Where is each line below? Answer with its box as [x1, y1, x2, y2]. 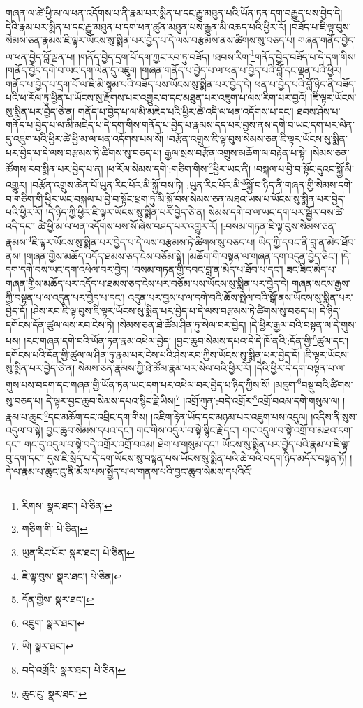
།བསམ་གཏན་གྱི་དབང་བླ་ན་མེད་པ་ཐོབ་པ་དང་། [131, 262, 283, 277]
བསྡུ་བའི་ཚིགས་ [301, 377, 353, 391]
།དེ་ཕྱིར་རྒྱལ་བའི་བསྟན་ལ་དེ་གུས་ [249, 317, 357, 331]
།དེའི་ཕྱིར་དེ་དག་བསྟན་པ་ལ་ [254, 361, 346, 375]
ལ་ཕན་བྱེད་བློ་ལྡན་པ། [6, 49, 75, 64]
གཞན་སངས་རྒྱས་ [292, 275, 350, 290]
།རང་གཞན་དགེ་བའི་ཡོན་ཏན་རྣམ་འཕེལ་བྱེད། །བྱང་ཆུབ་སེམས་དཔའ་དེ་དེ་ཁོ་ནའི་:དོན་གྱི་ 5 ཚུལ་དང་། [24, 331, 349, 347]
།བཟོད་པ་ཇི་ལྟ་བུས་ [289, 19, 351, 34]
